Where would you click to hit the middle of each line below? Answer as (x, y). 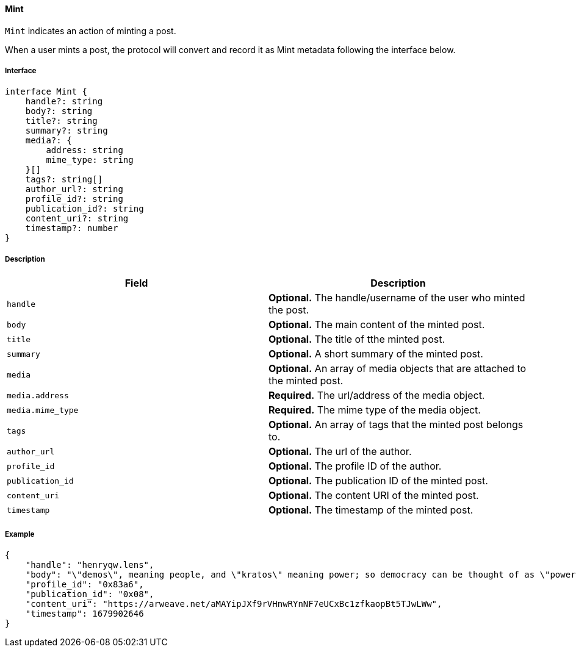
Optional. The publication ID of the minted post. (378, 481)
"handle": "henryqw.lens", (90, 564)
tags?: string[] (64, 180)
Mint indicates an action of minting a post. (91, 30)
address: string (85, 150)
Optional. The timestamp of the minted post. (371, 510)
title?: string (61, 121)
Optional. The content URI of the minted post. (374, 496)
